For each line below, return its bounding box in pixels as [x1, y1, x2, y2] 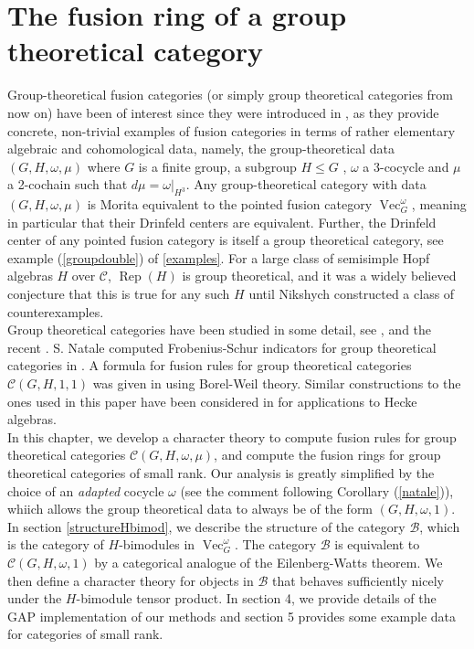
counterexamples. [7, 302, 104, 321]
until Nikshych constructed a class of [248, 284, 455, 303]
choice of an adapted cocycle [7, 481, 164, 500]
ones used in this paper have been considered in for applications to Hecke [7, 391, 417, 410]
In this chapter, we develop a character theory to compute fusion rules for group [7, 427, 457, 446]
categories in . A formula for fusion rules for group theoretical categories [7, 356, 412, 375]
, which [419, 516, 460, 536]
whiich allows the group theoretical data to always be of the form [7, 499, 374, 518]
